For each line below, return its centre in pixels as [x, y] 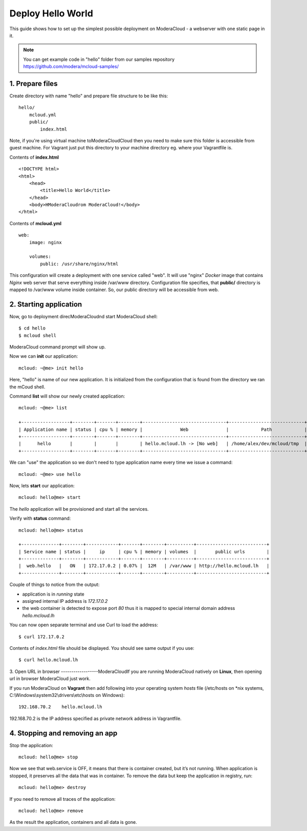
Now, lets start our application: [42, 486]
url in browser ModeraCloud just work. [50, 679]
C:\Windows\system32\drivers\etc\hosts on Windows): [67, 695]
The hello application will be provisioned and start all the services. [79, 509]
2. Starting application [46, 304]
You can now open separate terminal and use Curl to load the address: [84, 625]
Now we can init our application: [44, 356]
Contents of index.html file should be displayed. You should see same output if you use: [102, 648]
